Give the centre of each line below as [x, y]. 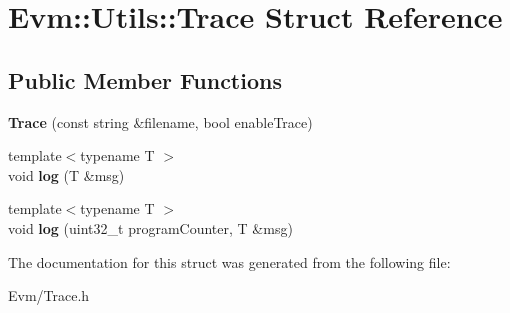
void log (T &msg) [66, 174]
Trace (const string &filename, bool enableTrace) [160, 121]
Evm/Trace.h [49, 295]
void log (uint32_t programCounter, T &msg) [150, 227]
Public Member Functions [145, 79]
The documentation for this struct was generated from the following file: [229, 261]
